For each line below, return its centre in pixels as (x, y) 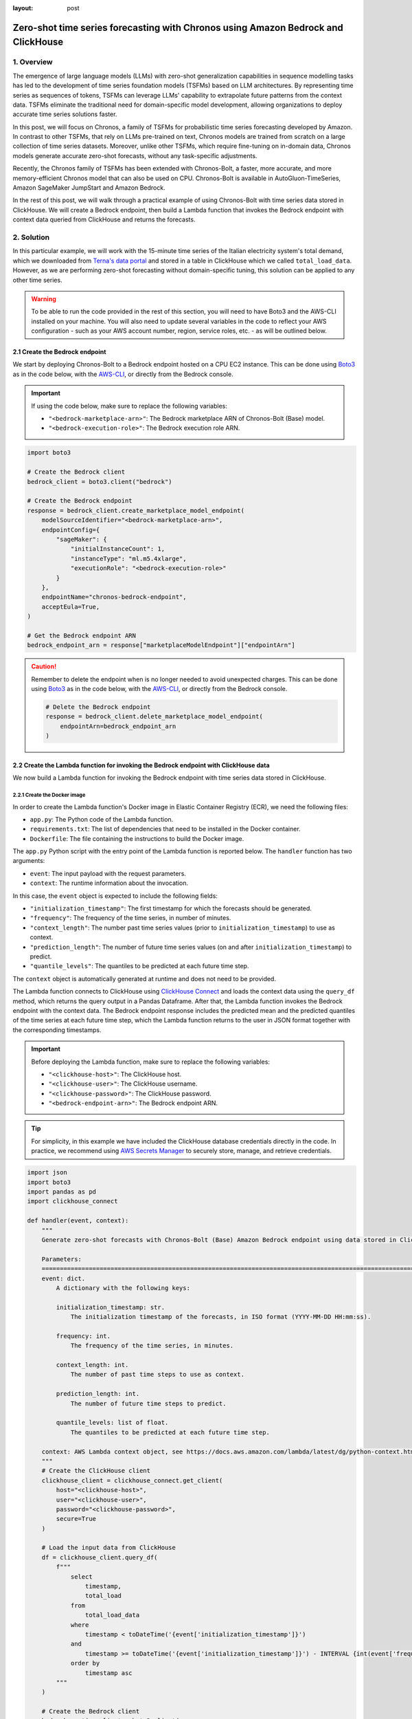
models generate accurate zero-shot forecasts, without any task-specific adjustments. (135, 155)
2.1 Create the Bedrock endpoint (59, 352)
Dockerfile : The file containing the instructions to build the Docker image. (137, 838)
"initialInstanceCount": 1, (117, 549)
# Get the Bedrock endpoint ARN (82, 635)
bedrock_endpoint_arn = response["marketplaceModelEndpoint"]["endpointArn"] (161, 645)
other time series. (37, 280)
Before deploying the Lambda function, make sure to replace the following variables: (151, 1062)
